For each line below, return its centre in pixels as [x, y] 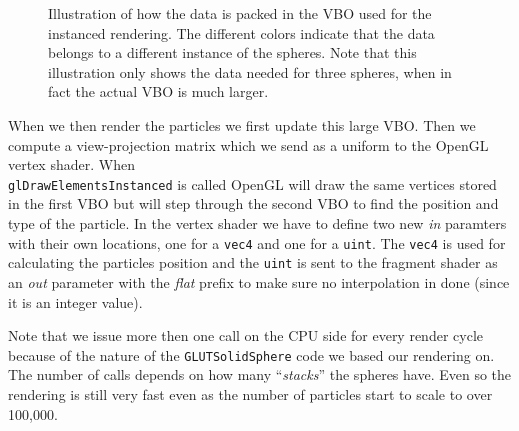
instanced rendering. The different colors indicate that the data [241, 32]
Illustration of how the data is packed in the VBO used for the [240, 13]
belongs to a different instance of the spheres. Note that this [232, 52]
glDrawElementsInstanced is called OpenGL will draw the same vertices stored [252, 183]
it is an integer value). [75, 301]
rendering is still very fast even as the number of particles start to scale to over [250, 393]
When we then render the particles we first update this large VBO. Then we [242, 124]
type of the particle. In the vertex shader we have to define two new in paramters [257, 223]
